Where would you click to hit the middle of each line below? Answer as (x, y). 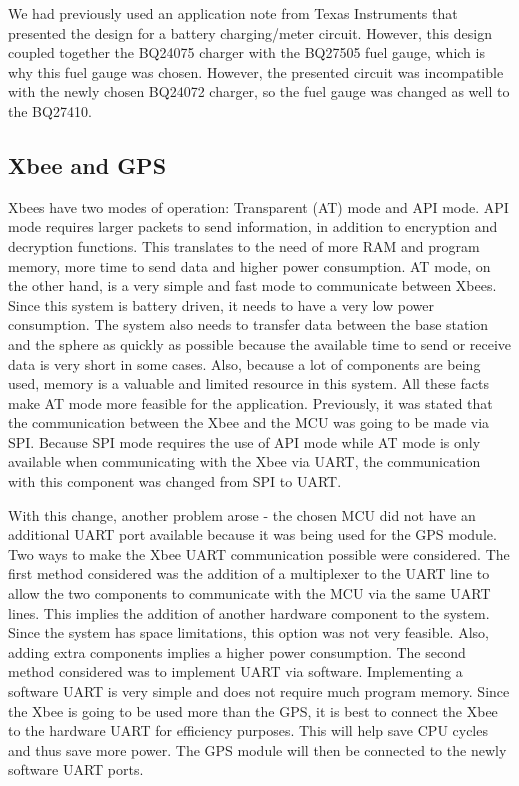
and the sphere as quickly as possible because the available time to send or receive (260, 343)
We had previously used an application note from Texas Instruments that (233, 13)
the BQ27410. (50, 110)
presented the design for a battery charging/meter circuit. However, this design (250, 32)
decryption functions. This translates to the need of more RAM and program (244, 245)
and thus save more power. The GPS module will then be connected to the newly (257, 749)
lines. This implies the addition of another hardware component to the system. (249, 612)
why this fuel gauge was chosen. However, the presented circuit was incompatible (256, 71)
